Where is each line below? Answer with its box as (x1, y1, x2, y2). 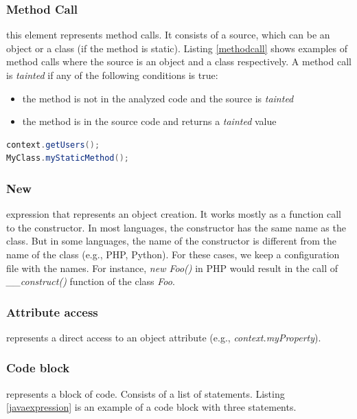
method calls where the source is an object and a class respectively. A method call (6, 54, 352, 69)
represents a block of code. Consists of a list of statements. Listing (6, 386, 285, 400)
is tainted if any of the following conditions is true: (6, 68, 218, 82)
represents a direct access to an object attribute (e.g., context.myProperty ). (6, 330, 321, 344)
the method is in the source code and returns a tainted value (22, 114, 277, 128)
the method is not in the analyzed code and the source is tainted (22, 91, 294, 105)
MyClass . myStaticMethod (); (6, 153, 130, 163)
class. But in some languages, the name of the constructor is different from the (6, 234, 337, 248)
